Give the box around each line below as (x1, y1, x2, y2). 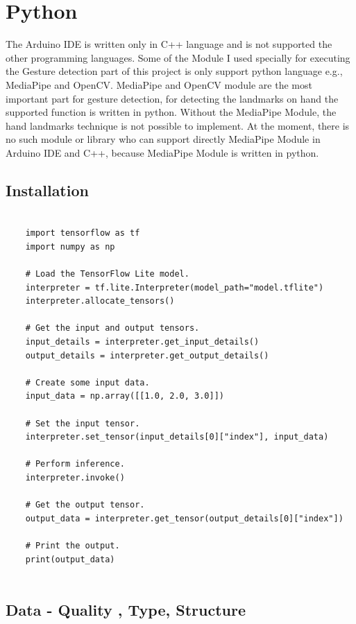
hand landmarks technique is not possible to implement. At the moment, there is (6, 118, 350, 132)
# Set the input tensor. (25, 418, 140, 428)
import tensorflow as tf (25, 228, 140, 239)
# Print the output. (25, 540, 120, 551)
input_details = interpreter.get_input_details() (25, 337, 260, 347)
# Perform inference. (25, 459, 125, 469)
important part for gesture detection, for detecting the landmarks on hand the (6, 91, 339, 105)
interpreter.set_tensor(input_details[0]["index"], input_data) (25, 432, 329, 442)
